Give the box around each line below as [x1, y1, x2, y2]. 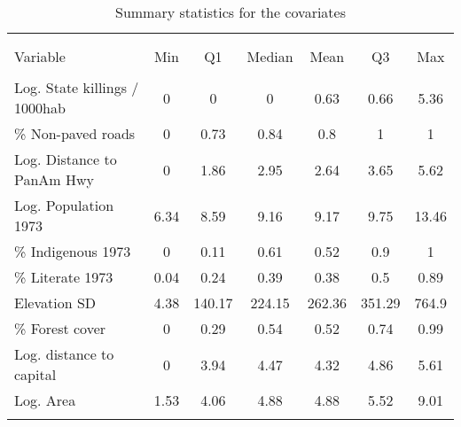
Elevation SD [14, 292, 97, 313]
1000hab [14, 97, 66, 118]
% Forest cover [14, 318, 106, 338]
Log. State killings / [14, 77, 139, 97]
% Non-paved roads [14, 123, 136, 144]
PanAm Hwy [14, 169, 95, 190]
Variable [14, 46, 66, 66]
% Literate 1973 [14, 267, 113, 287]
